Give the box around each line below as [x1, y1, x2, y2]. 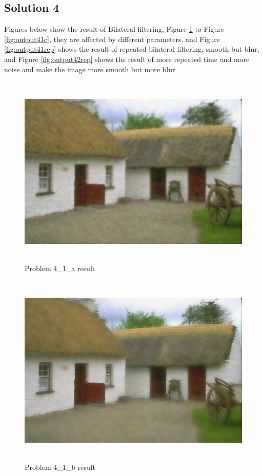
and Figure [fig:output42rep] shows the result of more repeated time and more [4, 53, 250, 64]
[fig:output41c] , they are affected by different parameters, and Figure [4, 33, 220, 44]
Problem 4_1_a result [25, 262, 95, 273]
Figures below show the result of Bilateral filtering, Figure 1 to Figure [4, 24, 225, 34]
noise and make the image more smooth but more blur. [4, 64, 177, 74]
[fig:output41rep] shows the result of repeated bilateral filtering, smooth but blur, [4, 44, 259, 54]
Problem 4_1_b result [25, 461, 96, 472]
